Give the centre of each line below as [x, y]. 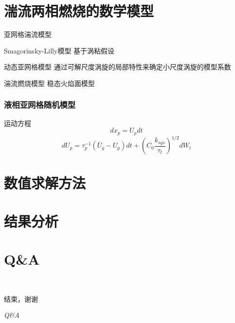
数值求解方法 [45, 183]
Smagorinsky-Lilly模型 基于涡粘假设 [59, 50]
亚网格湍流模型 [28, 34]
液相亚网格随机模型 [40, 105]
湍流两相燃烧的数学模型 [79, 11]
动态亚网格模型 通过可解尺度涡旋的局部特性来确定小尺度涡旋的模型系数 [117, 67]
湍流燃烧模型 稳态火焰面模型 [49, 83]
